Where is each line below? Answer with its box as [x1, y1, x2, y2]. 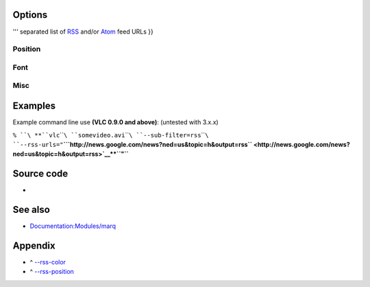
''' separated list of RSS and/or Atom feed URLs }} [12, 27, 154, 36]
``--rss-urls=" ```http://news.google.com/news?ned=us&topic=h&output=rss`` [12, 140, 253, 148]
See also [12, 204, 51, 216]
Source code [12, 168, 69, 180]
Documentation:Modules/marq [29, 222, 116, 230]
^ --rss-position [29, 268, 75, 276]
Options [12, 9, 48, 21]
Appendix [12, 240, 56, 251]
